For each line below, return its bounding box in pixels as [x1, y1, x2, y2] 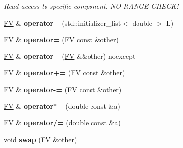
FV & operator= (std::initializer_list [4, 17, 121, 28]
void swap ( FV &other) [4, 134, 77, 144]
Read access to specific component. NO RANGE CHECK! [4, 1, 179, 11]
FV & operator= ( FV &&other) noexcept [4, 50, 136, 61]
